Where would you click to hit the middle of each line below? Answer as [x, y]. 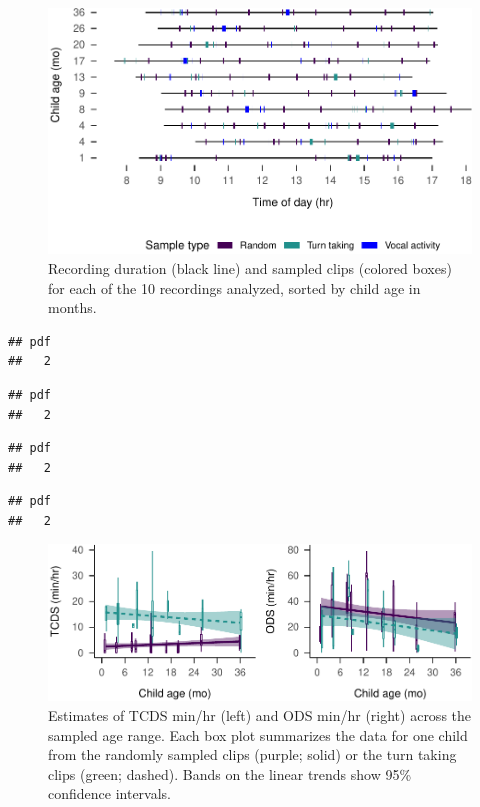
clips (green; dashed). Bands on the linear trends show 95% [230, 773]
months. [72, 307]
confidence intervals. [110, 793]
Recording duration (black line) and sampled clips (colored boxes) [250, 267]
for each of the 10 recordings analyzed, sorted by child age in [234, 287]
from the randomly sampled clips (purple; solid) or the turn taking [252, 754]
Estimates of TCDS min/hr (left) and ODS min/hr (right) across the [260, 715]
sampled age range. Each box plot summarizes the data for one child [258, 734]
